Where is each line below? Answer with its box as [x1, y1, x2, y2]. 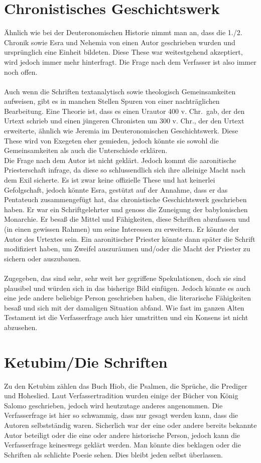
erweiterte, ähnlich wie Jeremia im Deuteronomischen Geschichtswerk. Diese [4, 125, 238, 136]
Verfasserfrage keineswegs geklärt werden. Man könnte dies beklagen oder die [4, 439, 241, 450]
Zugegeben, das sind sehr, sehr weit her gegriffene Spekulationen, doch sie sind [4, 272, 246, 283]
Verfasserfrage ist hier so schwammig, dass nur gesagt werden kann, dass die [4, 410, 238, 420]
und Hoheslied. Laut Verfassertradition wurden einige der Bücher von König [4, 390, 238, 401]
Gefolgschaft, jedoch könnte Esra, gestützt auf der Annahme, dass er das [4, 184, 228, 195]
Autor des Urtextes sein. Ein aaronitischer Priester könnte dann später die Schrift [4, 233, 255, 244]
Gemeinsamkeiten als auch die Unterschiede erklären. [4, 145, 168, 156]
